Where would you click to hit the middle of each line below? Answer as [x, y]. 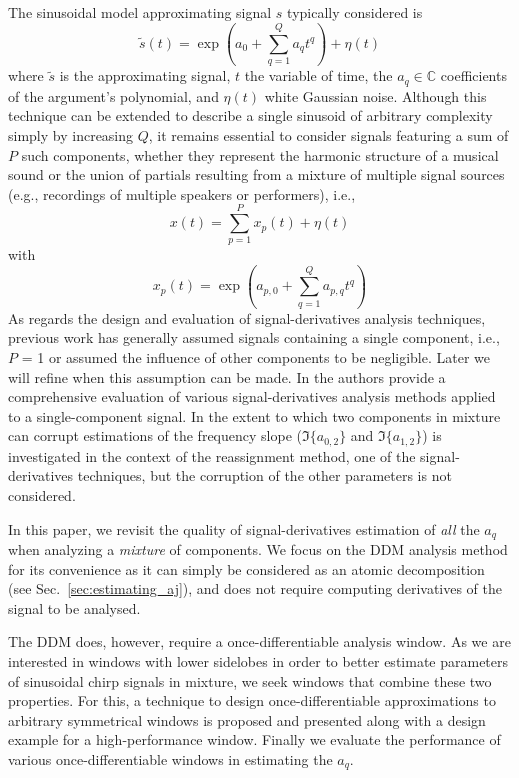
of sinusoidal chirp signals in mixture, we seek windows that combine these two [250, 680]
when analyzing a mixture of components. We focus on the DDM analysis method [258, 549]
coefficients [473, 75]
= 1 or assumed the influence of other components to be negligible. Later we [256, 356]
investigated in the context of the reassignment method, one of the [212, 455]
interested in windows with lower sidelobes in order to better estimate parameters [258, 660]
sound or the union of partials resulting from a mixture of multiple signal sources [256, 174]
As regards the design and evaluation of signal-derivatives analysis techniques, [247, 317]
